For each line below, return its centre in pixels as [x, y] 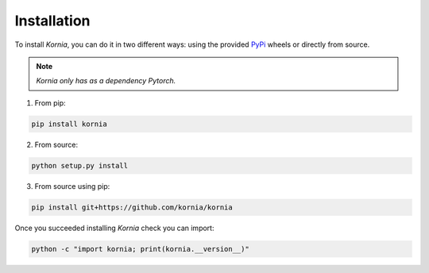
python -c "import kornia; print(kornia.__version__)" [140, 249]
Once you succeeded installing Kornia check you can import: [114, 228]
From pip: [50, 102]
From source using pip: [72, 186]
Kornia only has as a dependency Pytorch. [106, 81]
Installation [52, 21]
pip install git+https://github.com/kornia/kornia [132, 207]
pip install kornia [69, 124]
